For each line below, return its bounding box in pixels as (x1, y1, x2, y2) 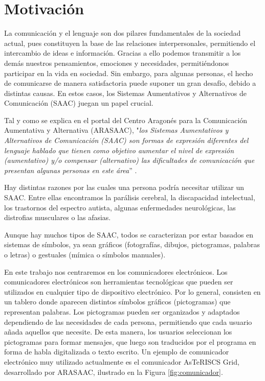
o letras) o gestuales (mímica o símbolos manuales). (4, 249, 166, 259)
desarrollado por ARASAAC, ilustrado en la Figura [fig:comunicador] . (4, 366, 223, 377)
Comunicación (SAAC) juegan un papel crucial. (4, 98, 153, 108)
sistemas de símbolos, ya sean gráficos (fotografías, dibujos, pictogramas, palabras (4, 239, 260, 250)
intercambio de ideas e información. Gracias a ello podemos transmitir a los (4, 47, 241, 58)
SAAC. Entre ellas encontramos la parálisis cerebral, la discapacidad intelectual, (4, 192, 255, 203)
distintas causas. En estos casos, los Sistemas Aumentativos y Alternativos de (4, 87, 247, 98)
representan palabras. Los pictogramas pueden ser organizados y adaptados (4, 306, 240, 317)
